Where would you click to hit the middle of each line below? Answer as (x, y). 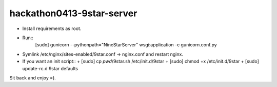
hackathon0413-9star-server (73, 13)
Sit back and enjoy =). (33, 78)
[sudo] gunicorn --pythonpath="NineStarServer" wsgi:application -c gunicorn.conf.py (126, 45)
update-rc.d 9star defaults (50, 68)
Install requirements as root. (52, 28)
